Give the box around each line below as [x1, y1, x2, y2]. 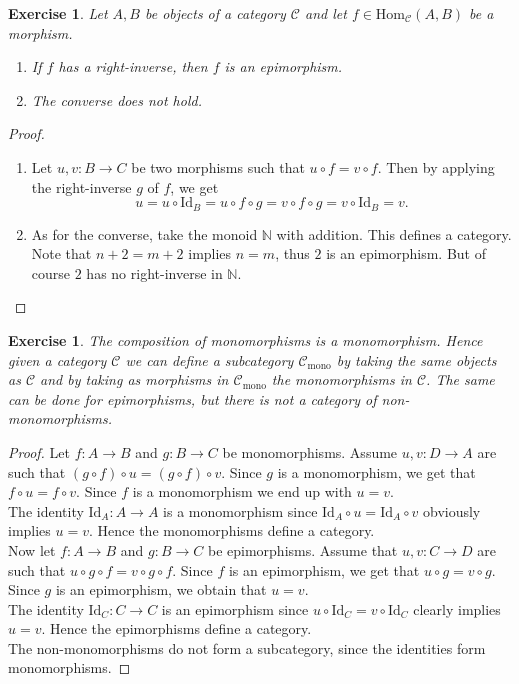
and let [304, 3, 347, 23]
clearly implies [413, 598, 501, 619]
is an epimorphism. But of [326, 243, 486, 264]
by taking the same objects [336, 349, 497, 370]
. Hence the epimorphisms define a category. [41, 618, 312, 639]
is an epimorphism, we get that [228, 559, 420, 580]
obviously [423, 500, 481, 521]
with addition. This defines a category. [276, 223, 512, 244]
